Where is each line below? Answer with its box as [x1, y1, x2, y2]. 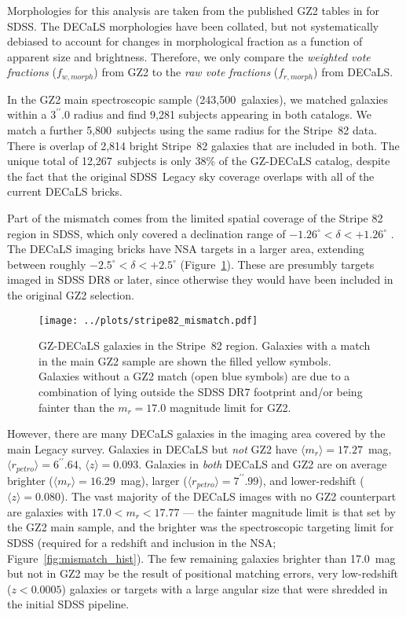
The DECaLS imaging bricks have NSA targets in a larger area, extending [7, 241, 364, 257]
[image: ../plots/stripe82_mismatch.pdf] [38, 314, 258, 326]
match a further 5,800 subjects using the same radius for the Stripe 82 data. [7, 122, 378, 138]
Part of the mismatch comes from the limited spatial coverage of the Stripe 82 [7, 209, 383, 226]
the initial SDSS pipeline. [7, 596, 130, 612]
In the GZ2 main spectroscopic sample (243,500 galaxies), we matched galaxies [7, 90, 389, 107]
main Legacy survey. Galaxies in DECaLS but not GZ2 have [7, 440, 298, 457]
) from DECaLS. [313, 64, 393, 80]
